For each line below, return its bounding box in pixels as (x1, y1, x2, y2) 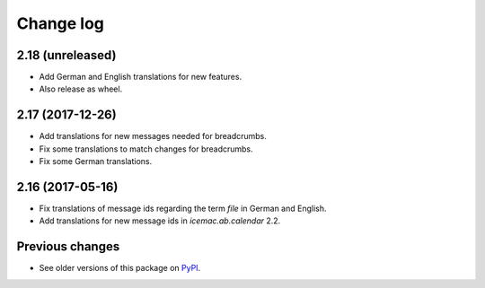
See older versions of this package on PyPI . (39, 263, 201, 274)
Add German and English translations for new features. (39, 72, 242, 83)
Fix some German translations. (39, 156, 153, 167)
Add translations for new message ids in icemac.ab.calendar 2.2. (39, 215, 281, 226)
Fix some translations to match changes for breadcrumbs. (39, 144, 253, 154)
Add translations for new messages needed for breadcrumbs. (39, 131, 267, 142)
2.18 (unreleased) (16, 48, 117, 63)
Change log (16, 13, 105, 33)
